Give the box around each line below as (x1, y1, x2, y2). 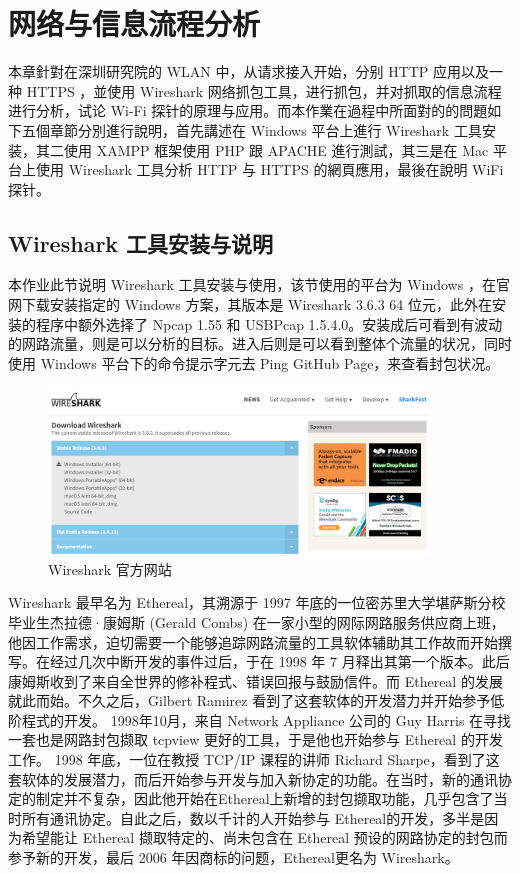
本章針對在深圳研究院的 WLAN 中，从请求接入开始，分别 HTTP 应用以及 (8, 61, 490, 82)
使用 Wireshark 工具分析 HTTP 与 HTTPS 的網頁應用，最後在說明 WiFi (35, 159, 504, 180)
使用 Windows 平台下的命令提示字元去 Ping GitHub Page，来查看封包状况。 (8, 352, 500, 373)
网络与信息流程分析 (8, 3, 261, 44)
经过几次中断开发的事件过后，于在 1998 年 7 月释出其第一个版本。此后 (49, 651, 510, 672)
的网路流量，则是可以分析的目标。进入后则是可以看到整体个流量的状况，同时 (8, 333, 512, 354)
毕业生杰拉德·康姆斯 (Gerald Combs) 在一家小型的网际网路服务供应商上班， (8, 611, 505, 632)
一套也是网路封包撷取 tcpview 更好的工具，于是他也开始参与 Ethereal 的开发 (8, 729, 503, 750)
